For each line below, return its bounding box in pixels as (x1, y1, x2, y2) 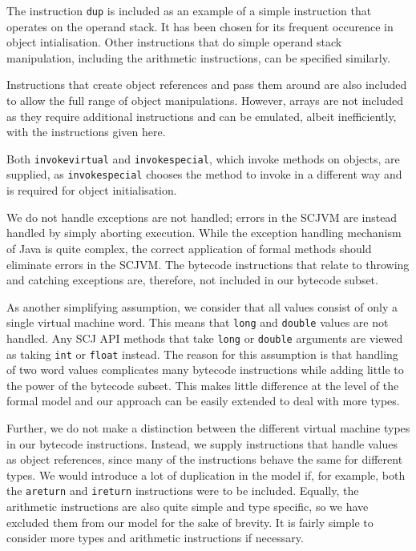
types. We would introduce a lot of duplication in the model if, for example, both (6, 466, 406, 483)
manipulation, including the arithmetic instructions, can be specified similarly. (6, 49, 390, 66)
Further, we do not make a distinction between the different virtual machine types (6, 420, 410, 436)
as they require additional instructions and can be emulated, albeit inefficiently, (6, 107, 397, 124)
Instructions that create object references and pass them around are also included (6, 76, 407, 93)
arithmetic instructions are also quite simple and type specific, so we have (6, 498, 369, 515)
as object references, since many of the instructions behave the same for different (6, 451, 403, 468)
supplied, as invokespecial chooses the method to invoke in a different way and (6, 166, 402, 183)
